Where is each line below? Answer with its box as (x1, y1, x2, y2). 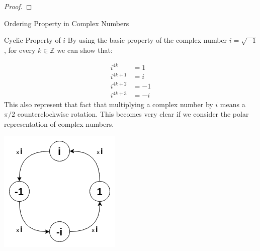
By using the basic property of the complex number (67, 35, 227, 45)
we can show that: (57, 44, 113, 55)
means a (220, 99, 245, 109)
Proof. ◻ (4, 1, 32, 11)
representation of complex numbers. (4, 118, 114, 129)
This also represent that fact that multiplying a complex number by (4, 99, 213, 109)
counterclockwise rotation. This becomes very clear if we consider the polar (17, 109, 249, 119)
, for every (4, 44, 36, 55)
